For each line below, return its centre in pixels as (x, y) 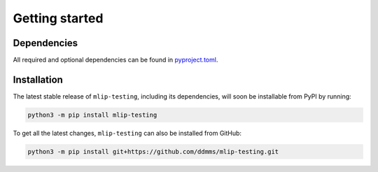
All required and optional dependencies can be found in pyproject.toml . (115, 60)
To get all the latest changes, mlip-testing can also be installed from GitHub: (127, 133)
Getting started (58, 18)
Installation (38, 79)
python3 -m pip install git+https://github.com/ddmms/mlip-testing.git (153, 151)
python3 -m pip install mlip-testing (92, 115)
